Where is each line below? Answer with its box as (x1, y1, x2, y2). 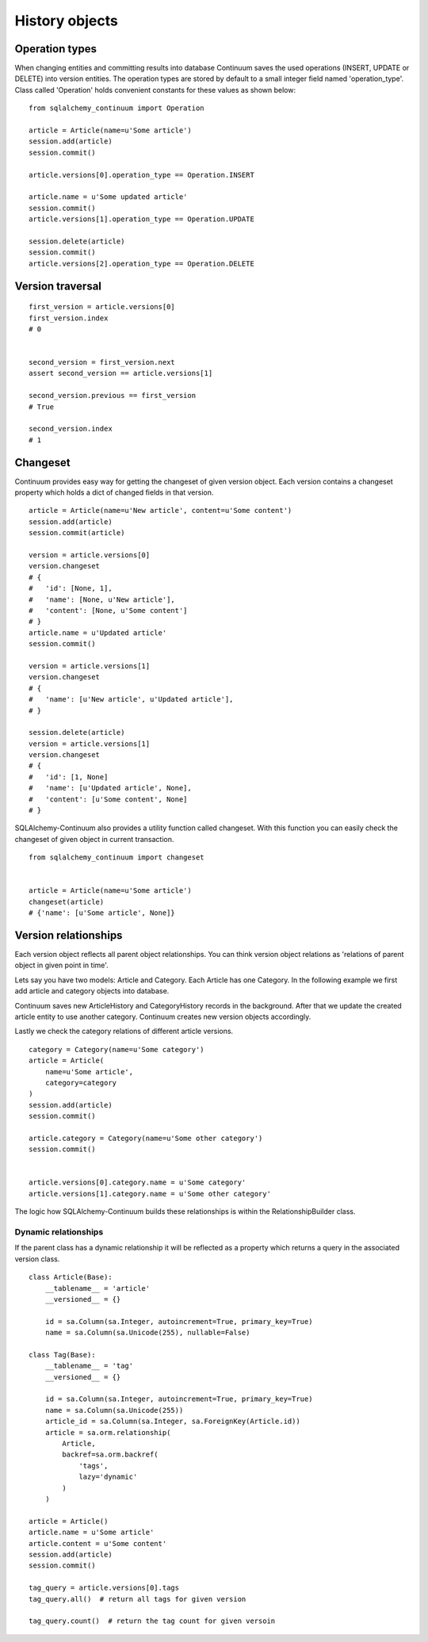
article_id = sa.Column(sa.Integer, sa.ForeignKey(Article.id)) (44, 1417, 300, 1426)
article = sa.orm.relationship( (44, 1428, 171, 1437)
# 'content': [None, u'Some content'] (29, 607, 188, 614)
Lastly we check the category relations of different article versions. (14, 1027, 234, 1036)
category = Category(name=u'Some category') (29, 1045, 205, 1054)
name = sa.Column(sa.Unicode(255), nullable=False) (44, 1328, 250, 1338)
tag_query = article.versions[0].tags (29, 1583, 180, 1593)
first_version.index (29, 313, 109, 323)
